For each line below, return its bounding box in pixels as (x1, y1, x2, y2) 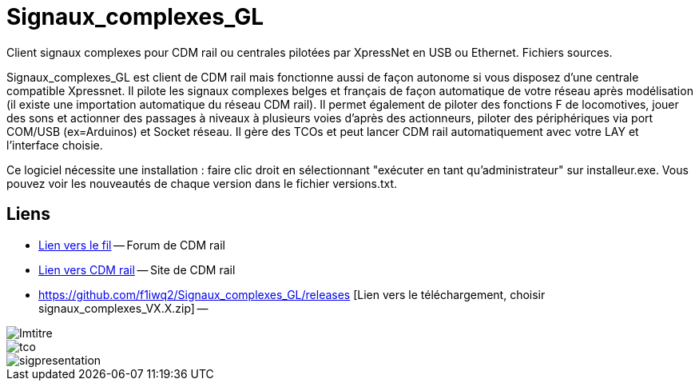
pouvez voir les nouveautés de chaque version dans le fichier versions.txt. (6, 176, 398, 190)
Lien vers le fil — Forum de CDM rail (38, 237, 225, 252)
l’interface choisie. (6, 138, 103, 152)
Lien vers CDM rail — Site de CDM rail (38, 262, 236, 277)
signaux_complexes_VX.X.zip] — (38, 301, 209, 315)
